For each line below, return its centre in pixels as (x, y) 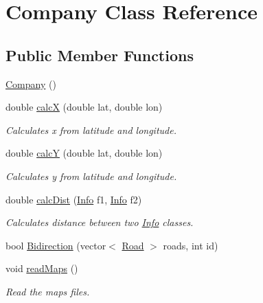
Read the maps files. (48, 291)
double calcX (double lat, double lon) (84, 107)
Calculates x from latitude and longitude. (91, 130)
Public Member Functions (100, 55)
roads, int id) (191, 245)
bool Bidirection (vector (56, 245)
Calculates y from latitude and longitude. (91, 176)
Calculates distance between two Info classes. (100, 222)
